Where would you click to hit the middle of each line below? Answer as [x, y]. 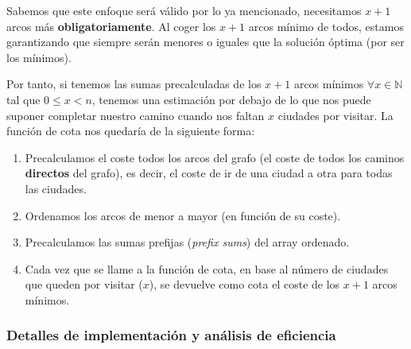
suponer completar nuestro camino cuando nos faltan [136, 115]
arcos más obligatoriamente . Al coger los [111, 26]
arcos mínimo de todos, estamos [326, 26]
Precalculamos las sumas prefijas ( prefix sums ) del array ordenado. [187, 242]
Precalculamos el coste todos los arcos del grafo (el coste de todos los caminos [215, 157]
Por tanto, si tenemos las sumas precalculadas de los [134, 84]
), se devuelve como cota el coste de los [244, 284]
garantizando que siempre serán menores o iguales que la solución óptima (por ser [205, 42]
